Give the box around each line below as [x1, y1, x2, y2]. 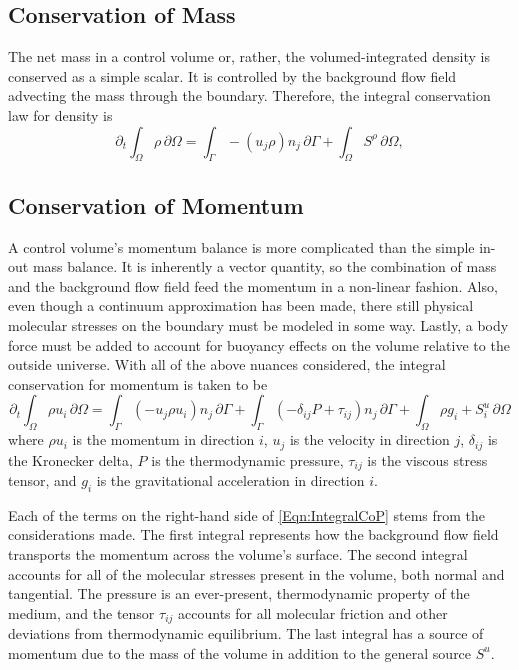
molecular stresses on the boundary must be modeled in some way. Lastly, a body [8, 314, 509, 335]
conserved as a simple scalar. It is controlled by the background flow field [8, 65, 457, 86]
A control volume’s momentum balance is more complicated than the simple [8, 236, 475, 257]
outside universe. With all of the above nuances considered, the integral [8, 354, 446, 375]
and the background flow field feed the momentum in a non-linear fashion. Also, [8, 275, 498, 296]
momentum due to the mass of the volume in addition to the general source [8, 642, 472, 663]
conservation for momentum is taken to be [8, 373, 268, 394]
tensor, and [8, 470, 77, 491]
